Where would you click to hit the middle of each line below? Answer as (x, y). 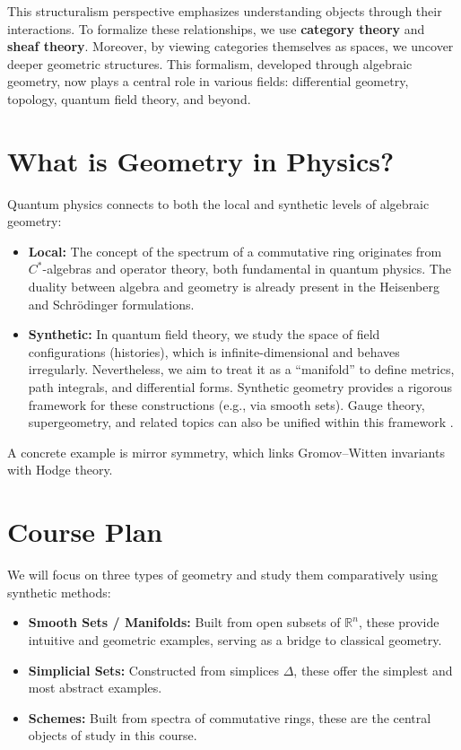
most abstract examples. (95, 688)
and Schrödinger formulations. (111, 304)
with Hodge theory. (60, 470)
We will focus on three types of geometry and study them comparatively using (222, 575)
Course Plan (85, 532)
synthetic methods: (59, 592)
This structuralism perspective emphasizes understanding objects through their (225, 11)
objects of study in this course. (113, 735)
